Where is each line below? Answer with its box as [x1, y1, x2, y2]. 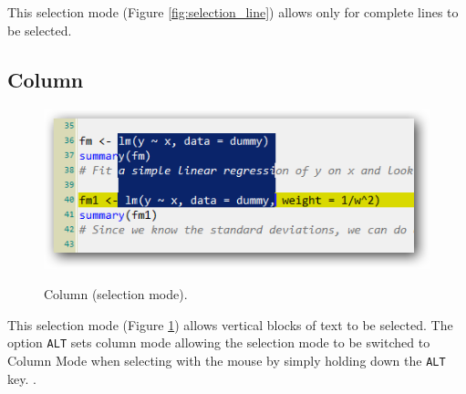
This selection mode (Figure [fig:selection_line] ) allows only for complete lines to [7, 3, 459, 21]
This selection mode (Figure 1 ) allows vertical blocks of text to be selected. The [7, 315, 453, 334]
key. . [7, 368, 36, 388]
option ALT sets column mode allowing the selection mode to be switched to [7, 333, 430, 352]
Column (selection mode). [44, 285, 188, 304]
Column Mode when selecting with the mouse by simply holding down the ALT [7, 350, 446, 369]
